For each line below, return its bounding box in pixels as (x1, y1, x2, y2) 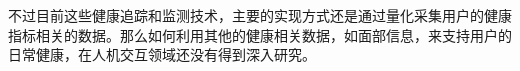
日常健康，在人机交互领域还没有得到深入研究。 (8, 44, 316, 65)
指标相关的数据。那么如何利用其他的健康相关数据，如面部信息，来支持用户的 (8, 24, 512, 45)
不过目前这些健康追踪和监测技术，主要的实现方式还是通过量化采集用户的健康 (8, 5, 512, 25)
